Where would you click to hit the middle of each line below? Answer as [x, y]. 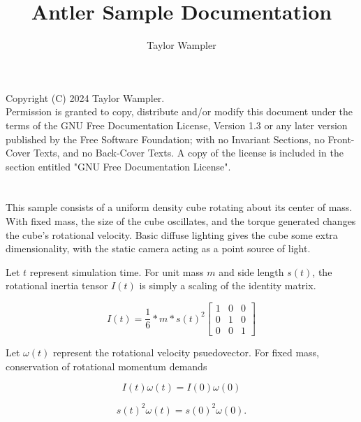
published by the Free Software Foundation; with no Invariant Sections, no [165, 139]
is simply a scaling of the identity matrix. [228, 285]
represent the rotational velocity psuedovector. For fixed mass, [186, 352]
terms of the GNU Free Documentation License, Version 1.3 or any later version [177, 125]
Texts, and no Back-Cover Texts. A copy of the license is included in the [189, 153]
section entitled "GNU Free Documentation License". [118, 166]
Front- [341, 139]
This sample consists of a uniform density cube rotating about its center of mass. [179, 207]
